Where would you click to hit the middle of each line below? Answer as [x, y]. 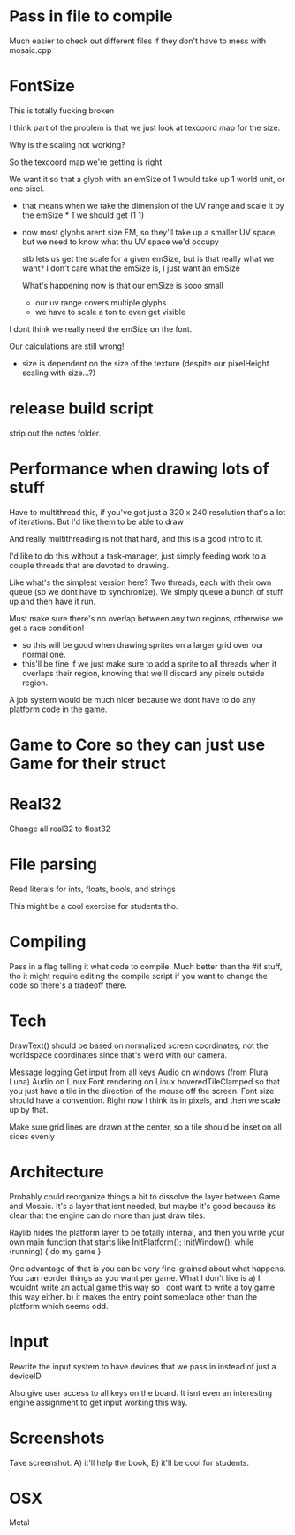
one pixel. [27, 189]
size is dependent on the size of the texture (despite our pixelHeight [145, 363]
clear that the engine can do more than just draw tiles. [107, 1215]
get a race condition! [47, 628]
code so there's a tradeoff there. [68, 985]
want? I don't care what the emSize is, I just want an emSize [131, 268]
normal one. [44, 654]
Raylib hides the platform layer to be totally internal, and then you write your [147, 1232]
